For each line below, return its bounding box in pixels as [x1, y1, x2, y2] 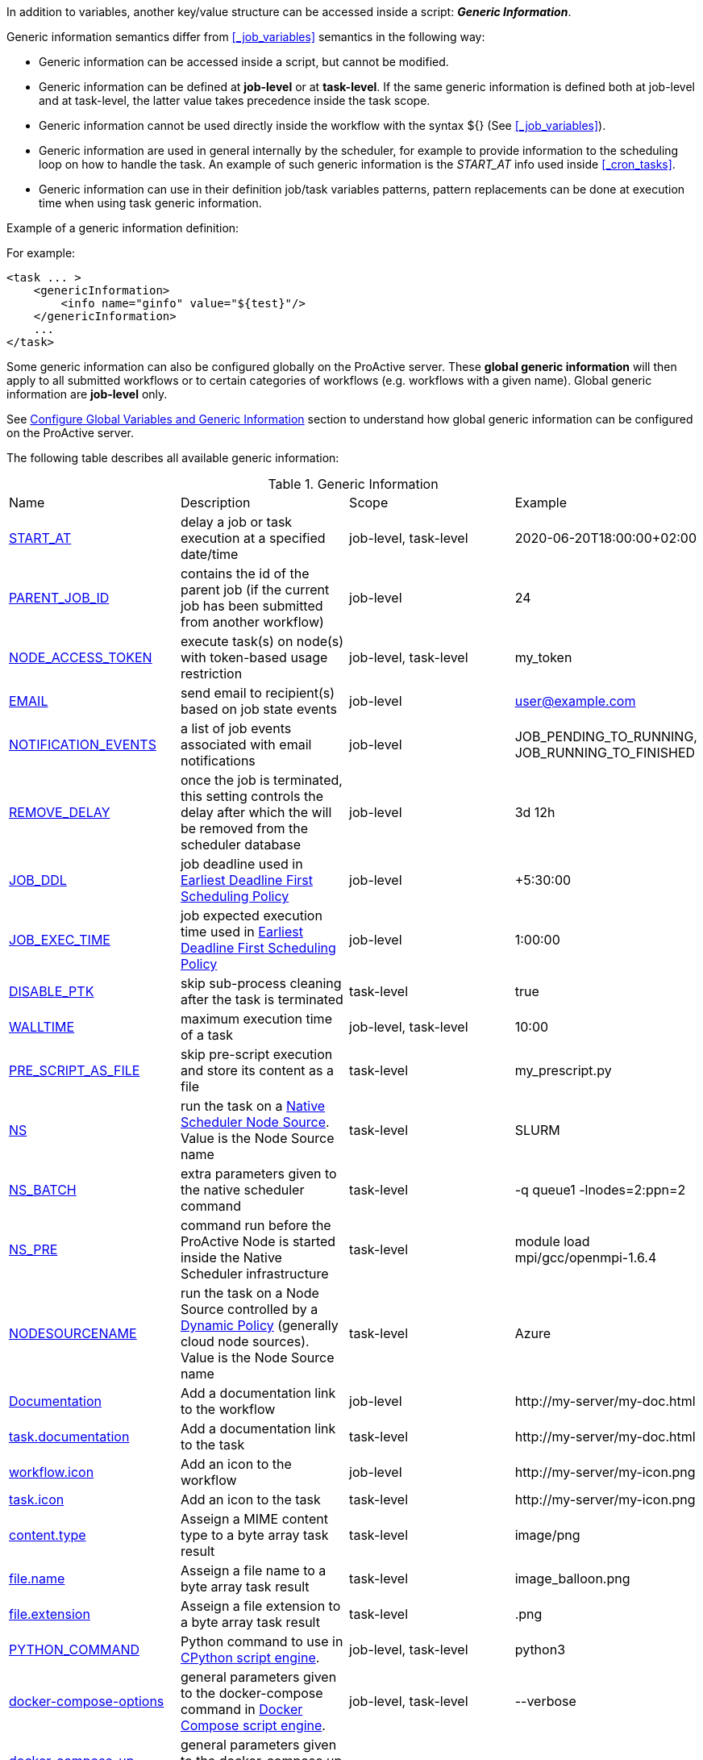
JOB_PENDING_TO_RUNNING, [514, 728, 697, 744]
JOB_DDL [9, 872, 67, 888]
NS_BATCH [9, 1182, 77, 1198]
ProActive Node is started [180, 1233, 336, 1249]
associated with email [180, 736, 312, 753]
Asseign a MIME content [180, 1511, 328, 1527]
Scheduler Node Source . [180, 1114, 330, 1130]
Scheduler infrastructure [180, 1266, 329, 1282]
